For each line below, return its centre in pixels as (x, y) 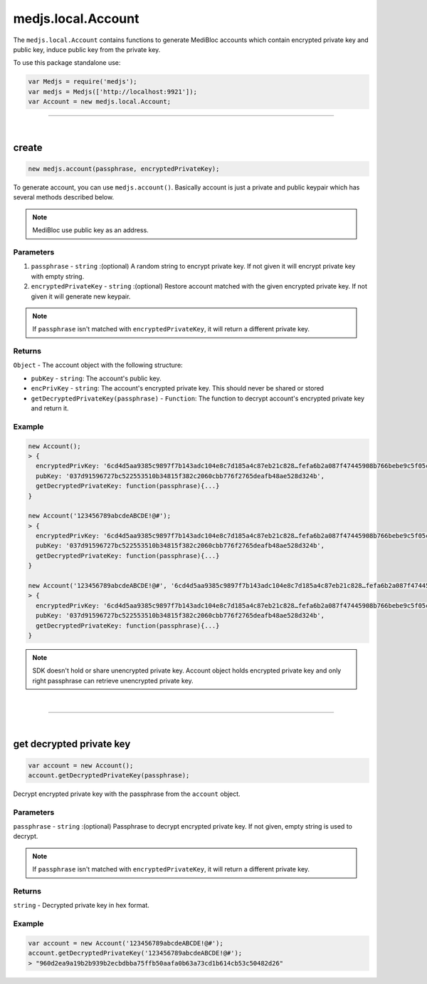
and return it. (50, 408)
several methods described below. (63, 197)
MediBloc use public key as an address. (90, 230)
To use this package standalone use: (67, 63)
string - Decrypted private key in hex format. (81, 906)
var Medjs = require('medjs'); (83, 82)
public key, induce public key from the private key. (87, 49)
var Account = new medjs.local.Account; (99, 102)
